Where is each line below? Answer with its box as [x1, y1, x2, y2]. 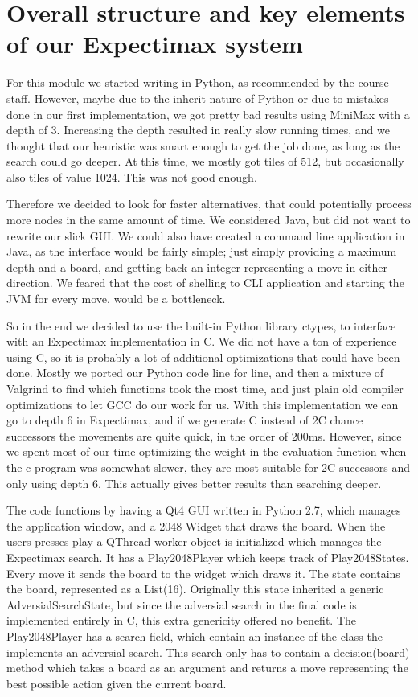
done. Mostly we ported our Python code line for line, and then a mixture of [6, 364, 384, 381]
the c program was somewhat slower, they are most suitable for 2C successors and [6, 458, 411, 475]
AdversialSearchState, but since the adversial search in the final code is [6, 596, 357, 613]
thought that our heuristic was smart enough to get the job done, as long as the [6, 137, 400, 154]
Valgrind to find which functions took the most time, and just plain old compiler [6, 380, 404, 396]
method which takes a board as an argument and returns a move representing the [6, 659, 408, 676]
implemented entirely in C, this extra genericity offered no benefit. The [6, 612, 356, 629]
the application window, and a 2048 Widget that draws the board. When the [6, 517, 386, 534]
